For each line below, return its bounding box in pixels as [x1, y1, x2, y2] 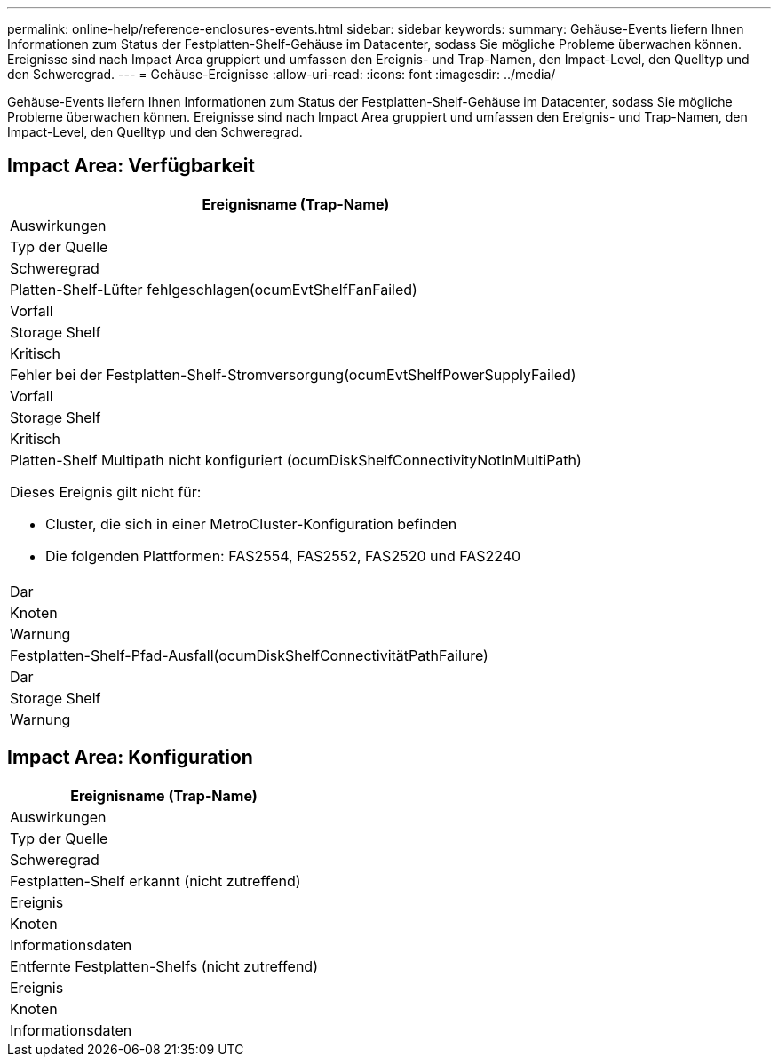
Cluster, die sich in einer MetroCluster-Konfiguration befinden [45, 514, 457, 533]
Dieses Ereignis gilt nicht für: [10, 482, 202, 501]
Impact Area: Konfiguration [7, 746, 253, 769]
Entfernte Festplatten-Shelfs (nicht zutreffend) [10, 957, 318, 975]
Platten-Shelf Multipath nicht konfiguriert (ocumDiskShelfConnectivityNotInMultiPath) [10, 450, 582, 469]
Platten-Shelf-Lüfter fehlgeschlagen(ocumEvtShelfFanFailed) [10, 280, 417, 298]
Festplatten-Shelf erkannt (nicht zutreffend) [10, 871, 301, 890]
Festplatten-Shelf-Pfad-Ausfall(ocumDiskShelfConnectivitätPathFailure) [10, 646, 488, 664]
